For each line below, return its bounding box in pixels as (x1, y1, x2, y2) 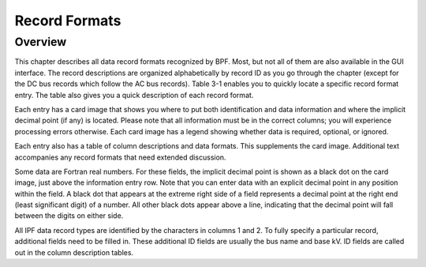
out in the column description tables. (14, 247, 134, 257)
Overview (14, 35, 67, 49)
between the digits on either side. (14, 211, 124, 220)
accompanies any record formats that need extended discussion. (14, 152, 226, 162)
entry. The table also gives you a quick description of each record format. (14, 90, 254, 100)
